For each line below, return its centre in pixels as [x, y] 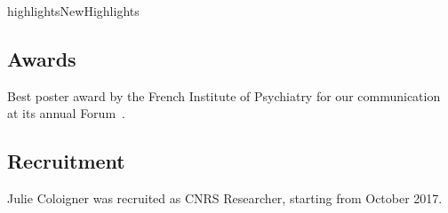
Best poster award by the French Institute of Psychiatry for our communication [224, 95]
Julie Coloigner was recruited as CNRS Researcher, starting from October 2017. [225, 198]
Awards [42, 58]
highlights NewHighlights [73, 11]
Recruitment [66, 161]
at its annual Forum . [66, 113]
